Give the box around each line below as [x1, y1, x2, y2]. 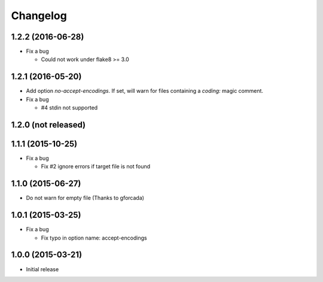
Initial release [26, 265, 59, 272]
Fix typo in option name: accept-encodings [41, 234, 147, 241]
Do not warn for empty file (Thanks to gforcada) [26, 195, 145, 202]
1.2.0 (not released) [11, 120, 86, 130]
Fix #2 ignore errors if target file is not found [41, 163, 151, 170]
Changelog [11, 9, 67, 22]
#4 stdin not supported [41, 104, 98, 111]
